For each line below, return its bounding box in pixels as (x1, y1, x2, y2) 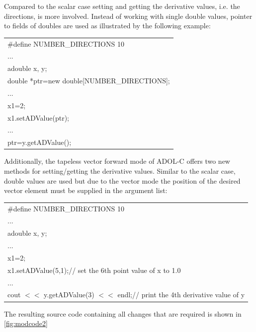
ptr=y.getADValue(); (7, 137, 72, 147)
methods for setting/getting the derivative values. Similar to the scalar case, (4, 165, 236, 176)
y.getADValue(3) (44, 289, 94, 300)
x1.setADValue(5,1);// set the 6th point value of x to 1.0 (7, 265, 181, 275)
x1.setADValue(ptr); (7, 112, 69, 123)
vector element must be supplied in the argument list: (4, 185, 168, 196)
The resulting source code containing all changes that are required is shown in (4, 308, 242, 319)
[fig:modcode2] (4, 318, 48, 329)
